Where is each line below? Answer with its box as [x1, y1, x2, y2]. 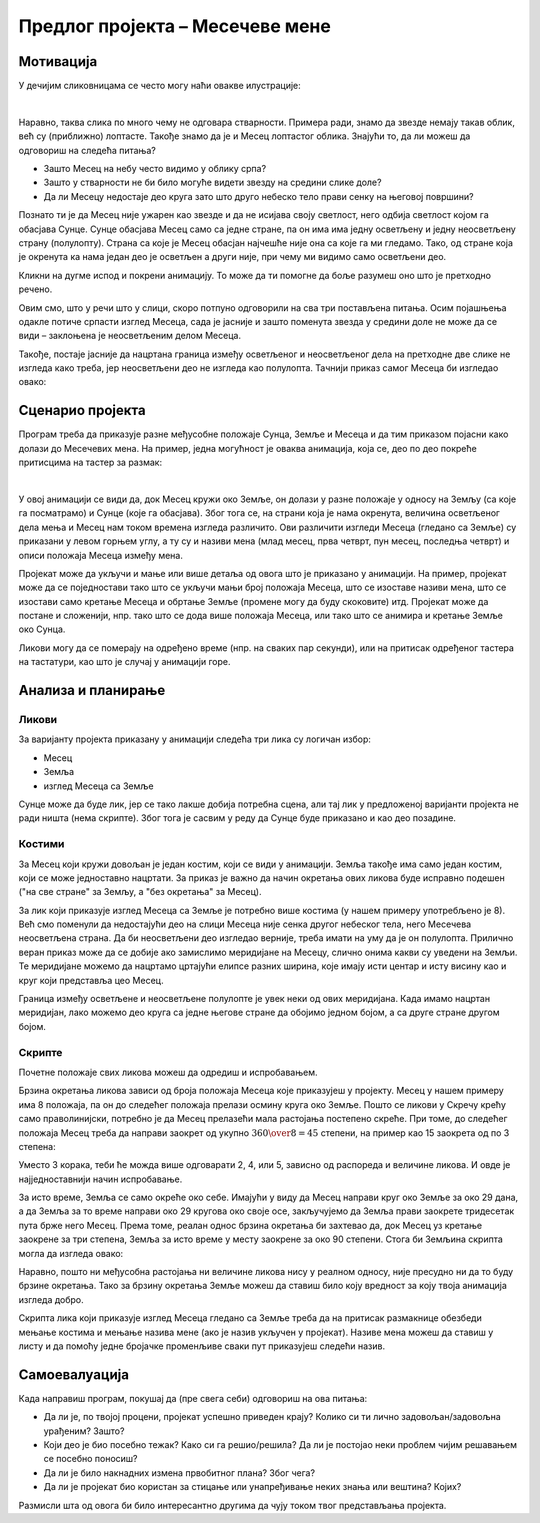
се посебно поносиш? [43, 1453, 138, 1465]
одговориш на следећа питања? [18, 144, 157, 156]
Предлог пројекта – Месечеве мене [18, 15, 332, 37]
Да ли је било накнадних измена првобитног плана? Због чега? [43, 1466, 315, 1479]
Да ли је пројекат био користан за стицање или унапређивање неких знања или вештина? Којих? [43, 1481, 462, 1493]
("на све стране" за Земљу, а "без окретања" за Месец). [18, 886, 262, 898]
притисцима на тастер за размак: [18, 456, 163, 469]
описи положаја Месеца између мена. [18, 549, 184, 561]
